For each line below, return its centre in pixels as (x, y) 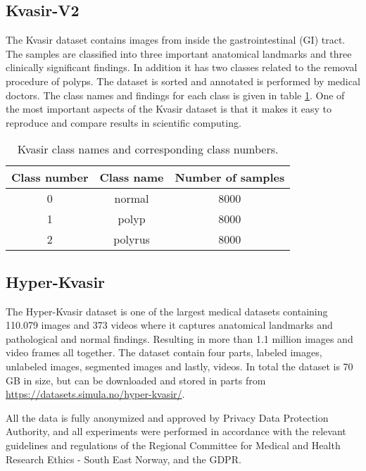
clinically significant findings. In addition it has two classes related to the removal (182, 67)
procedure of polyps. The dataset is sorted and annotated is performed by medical (183, 81)
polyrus (132, 239)
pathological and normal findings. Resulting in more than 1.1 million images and (179, 338)
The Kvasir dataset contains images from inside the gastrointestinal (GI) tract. (176, 40)
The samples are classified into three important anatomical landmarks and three (179, 53)
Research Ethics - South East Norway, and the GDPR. (124, 459)
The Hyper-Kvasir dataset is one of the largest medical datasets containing (167, 311)
